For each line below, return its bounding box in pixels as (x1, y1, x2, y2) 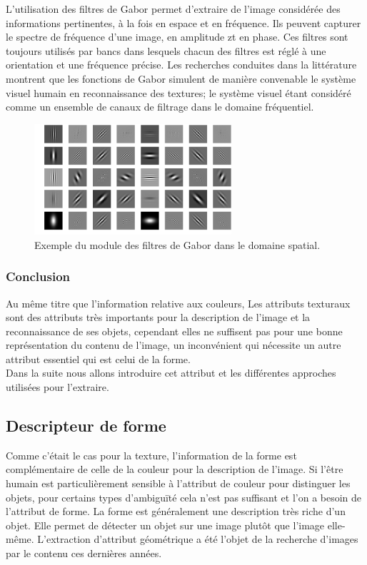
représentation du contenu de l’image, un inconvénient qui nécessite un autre (6, 337, 341, 352)
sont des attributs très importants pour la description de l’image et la (6, 310, 311, 325)
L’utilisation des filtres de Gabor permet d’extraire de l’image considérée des (6, 1, 341, 16)
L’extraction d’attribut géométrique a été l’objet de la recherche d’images (37, 531, 358, 546)
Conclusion (6, 268, 70, 285)
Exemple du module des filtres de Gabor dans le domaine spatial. (34, 237, 321, 252)
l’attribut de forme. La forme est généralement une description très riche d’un (6, 504, 346, 519)
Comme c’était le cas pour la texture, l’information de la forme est (6, 447, 297, 462)
